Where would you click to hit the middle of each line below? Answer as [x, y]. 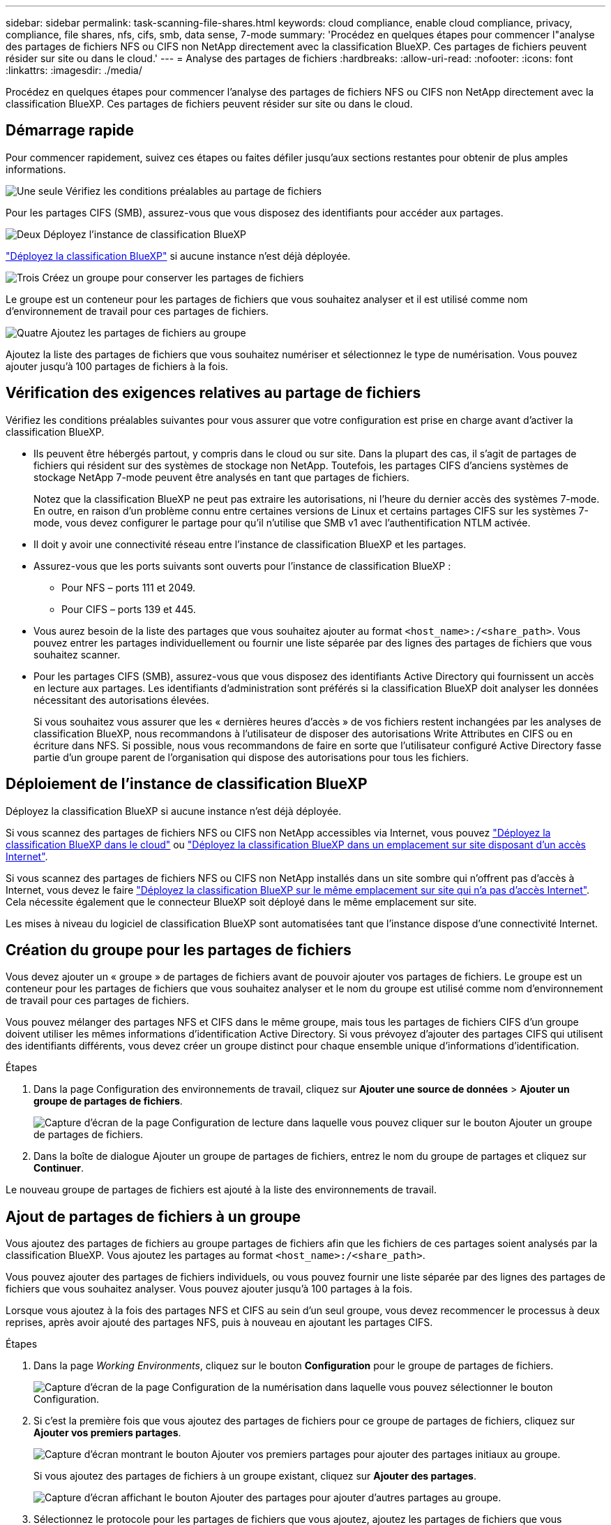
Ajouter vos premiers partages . [107, 1433]
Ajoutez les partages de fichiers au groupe [148, 332]
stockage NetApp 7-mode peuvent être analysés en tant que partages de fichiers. [221, 477]
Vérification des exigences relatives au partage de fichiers [213, 393]
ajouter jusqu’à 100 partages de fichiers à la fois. [117, 366]
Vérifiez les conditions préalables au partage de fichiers [194, 191]
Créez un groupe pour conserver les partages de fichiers [173, 277]
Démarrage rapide [70, 131]
